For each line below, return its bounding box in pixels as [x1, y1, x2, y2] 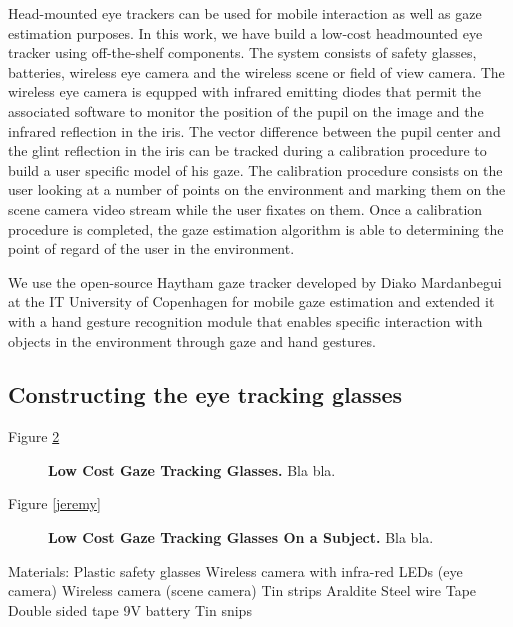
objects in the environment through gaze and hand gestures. [8, 330, 376, 351]
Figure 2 [8, 426, 60, 447]
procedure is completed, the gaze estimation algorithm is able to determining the [8, 218, 504, 239]
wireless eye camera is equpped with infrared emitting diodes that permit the [8, 81, 481, 102]
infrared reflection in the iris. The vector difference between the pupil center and [8, 120, 501, 141]
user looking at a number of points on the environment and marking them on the [8, 179, 506, 200]
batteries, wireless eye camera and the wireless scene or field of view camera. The [8, 61, 505, 82]
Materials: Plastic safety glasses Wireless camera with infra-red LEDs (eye [8, 560, 463, 581]
